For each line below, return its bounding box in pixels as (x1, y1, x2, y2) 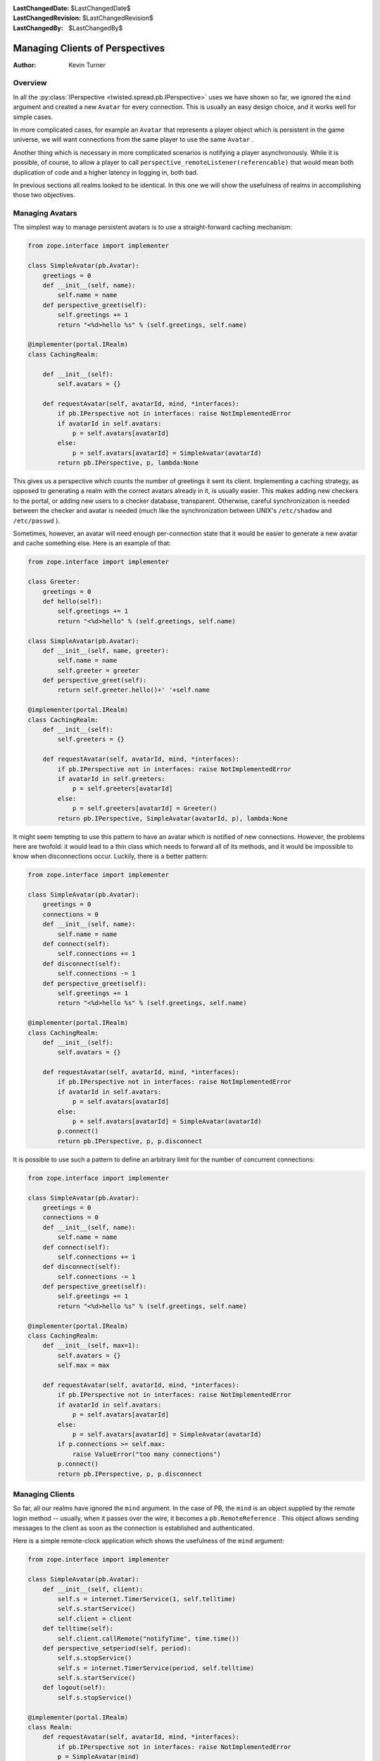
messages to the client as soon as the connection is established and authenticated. (13, 1524, 255, 1532)
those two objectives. (13, 191, 75, 199)
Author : (13, 61, 37, 69)
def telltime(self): (42, 1624, 114, 1633)
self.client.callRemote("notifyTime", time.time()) (57, 1634, 240, 1643)
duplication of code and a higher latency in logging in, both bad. (13, 168, 198, 176)
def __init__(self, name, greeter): (42, 647, 169, 654)
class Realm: (27, 1723, 73, 1731)
